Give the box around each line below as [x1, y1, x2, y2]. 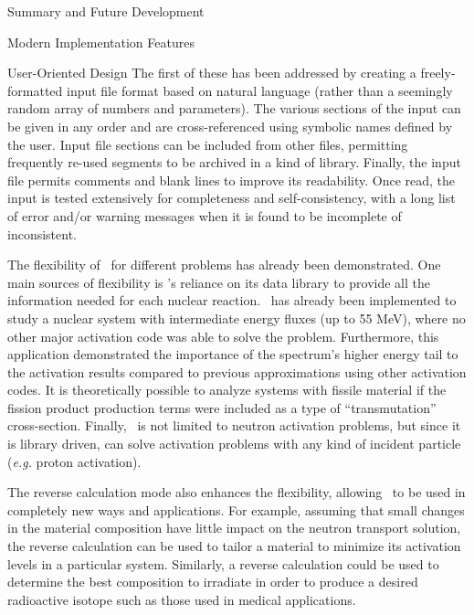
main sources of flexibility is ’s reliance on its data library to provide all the [7, 272, 430, 292]
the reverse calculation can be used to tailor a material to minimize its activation [7, 536, 461, 556]
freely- [420, 63, 456, 82]
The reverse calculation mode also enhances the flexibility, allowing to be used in [7, 482, 466, 502]
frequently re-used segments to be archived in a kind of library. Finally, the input [7, 153, 461, 172]
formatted [7, 80, 63, 100]
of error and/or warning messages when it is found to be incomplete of [7, 206, 402, 225]
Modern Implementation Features [7, 32, 195, 51]
